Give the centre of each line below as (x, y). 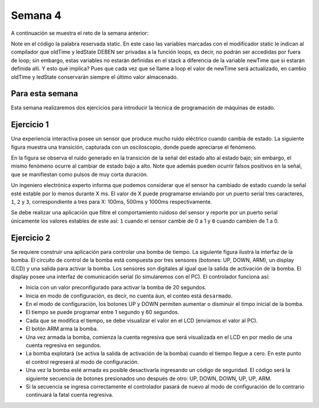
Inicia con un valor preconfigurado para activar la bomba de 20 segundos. (116, 288)
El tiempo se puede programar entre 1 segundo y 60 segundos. (102, 312)
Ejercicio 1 (30, 125)
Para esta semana (45, 94)
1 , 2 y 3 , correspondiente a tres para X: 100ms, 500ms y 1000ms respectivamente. (112, 202)
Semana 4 (36, 15)
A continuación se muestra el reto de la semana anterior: (80, 33)
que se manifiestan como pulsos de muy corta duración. (79, 174)
